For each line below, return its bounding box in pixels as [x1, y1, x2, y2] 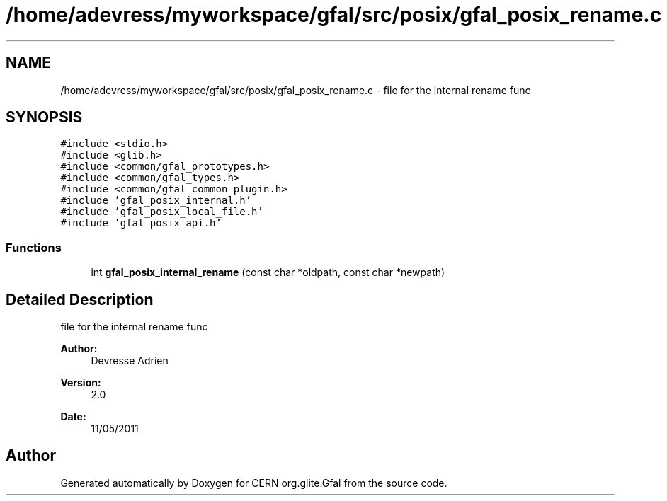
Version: [60, 376, 101, 389]
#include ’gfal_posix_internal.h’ [60, 195, 252, 207]
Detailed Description [6, 290, 154, 309]
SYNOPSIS [6, 108, 83, 127]
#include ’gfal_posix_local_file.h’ [60, 206, 263, 218]
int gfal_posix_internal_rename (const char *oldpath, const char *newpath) [91, 266, 445, 279]
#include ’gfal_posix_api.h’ [60, 217, 222, 229]
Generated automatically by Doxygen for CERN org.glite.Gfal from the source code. [60, 476, 447, 489]
